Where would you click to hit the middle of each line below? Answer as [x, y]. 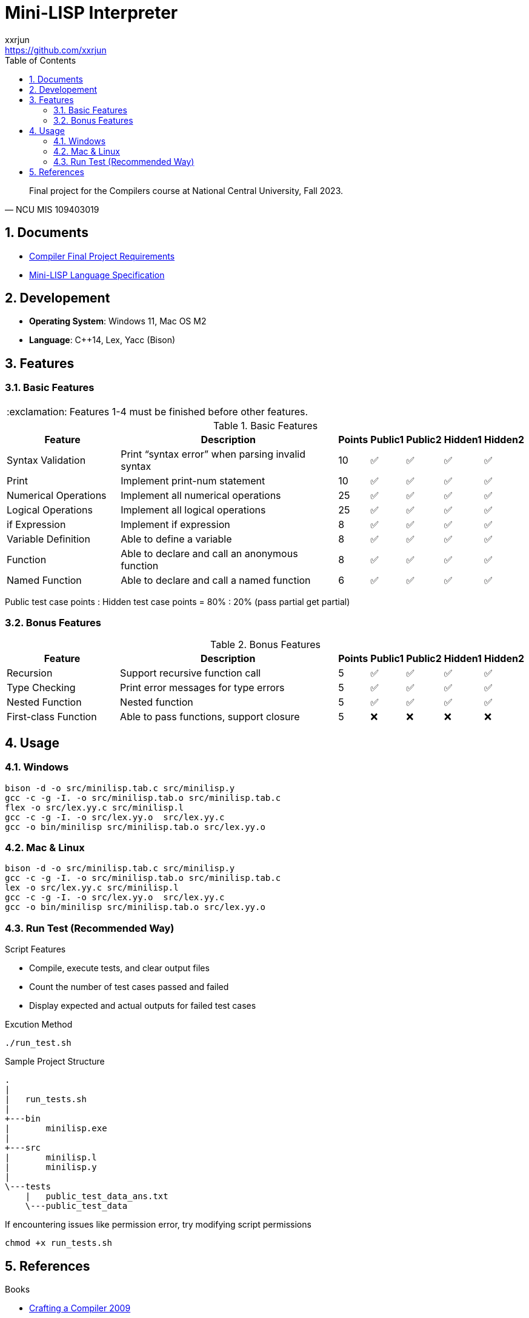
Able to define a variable [176, 539]
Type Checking [41, 688]
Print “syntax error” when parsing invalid [213, 454]
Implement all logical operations [193, 510]
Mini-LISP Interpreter [91, 13]
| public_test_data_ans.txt [97, 1196]
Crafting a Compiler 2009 [80, 1308]
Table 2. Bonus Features [265, 645]
